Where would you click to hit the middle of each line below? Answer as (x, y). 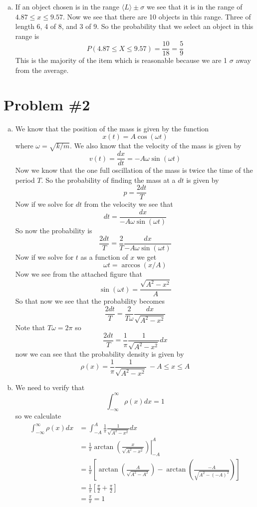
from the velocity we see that (128, 204)
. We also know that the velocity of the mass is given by (156, 146)
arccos (131, 265)
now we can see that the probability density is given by (100, 354)
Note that (30, 327)
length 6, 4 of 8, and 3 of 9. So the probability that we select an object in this (134, 26)
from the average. (42, 70)
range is (27, 36)
